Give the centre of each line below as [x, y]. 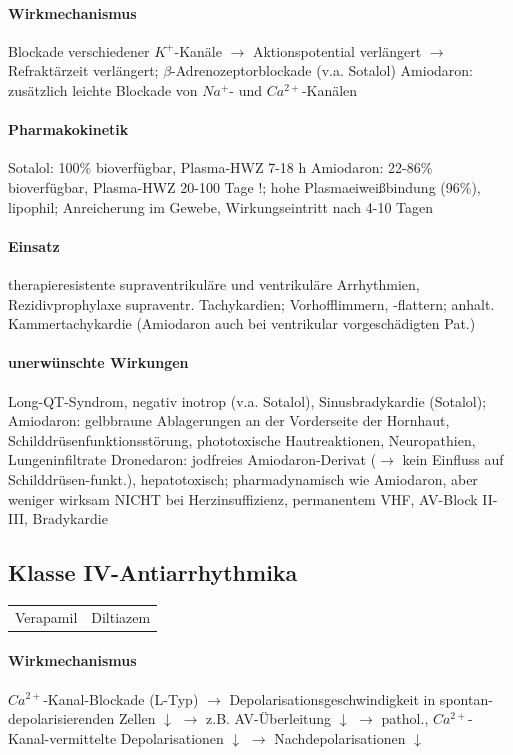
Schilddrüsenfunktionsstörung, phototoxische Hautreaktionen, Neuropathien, [242, 439]
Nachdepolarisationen [340, 737]
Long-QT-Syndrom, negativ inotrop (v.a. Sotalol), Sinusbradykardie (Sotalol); [247, 400]
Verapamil [46, 616]
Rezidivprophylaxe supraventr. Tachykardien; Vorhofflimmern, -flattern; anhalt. [251, 303]
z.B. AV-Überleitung [269, 718]
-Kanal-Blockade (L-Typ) [121, 698]
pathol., [405, 718]
